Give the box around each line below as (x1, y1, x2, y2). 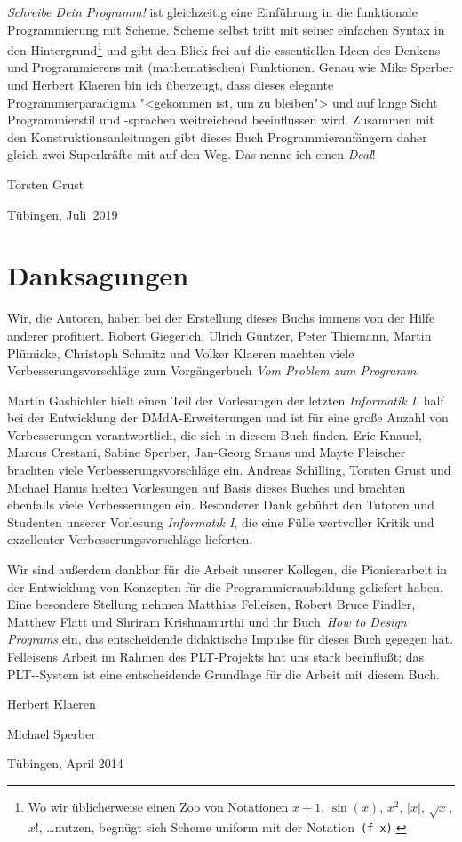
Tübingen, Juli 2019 (7, 204, 118, 223)
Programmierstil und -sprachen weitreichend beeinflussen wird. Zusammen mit (7, 110, 434, 129)
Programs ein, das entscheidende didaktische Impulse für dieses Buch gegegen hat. (7, 629, 453, 648)
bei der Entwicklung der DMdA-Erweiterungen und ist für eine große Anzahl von (7, 408, 449, 427)
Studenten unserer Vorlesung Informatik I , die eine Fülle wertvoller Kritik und (7, 512, 434, 531)
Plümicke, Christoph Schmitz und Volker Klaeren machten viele (7, 343, 354, 362)
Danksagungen (7, 257, 189, 293)
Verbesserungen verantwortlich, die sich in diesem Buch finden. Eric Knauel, (7, 425, 422, 444)
